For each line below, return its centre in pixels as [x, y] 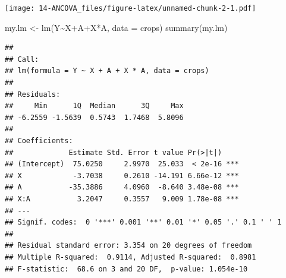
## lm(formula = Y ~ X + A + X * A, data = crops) [107, 71]
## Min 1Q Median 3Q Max [94, 106]
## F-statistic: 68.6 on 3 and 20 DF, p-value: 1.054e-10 [126, 269]
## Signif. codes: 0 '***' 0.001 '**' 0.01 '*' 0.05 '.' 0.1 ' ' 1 [143, 222]
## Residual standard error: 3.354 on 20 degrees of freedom [128, 246]
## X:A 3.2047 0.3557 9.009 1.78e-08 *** [122, 199]
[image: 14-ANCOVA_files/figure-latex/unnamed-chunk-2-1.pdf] [131, 8]
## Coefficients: [39, 141]
